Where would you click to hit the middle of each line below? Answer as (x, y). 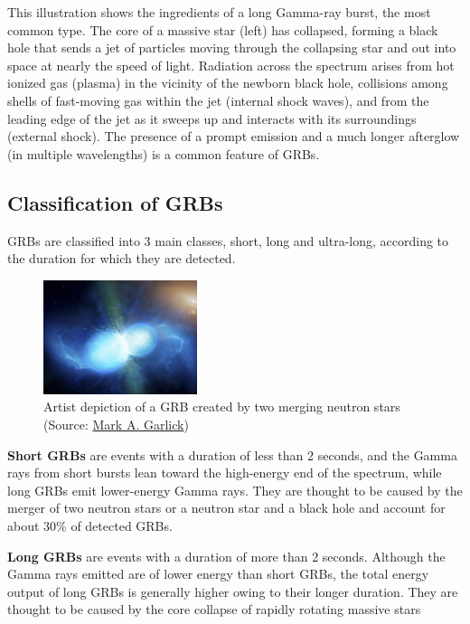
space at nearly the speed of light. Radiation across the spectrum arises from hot (231, 65)
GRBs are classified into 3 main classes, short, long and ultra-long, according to (228, 240)
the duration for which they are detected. (122, 258)
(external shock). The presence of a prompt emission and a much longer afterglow (234, 136)
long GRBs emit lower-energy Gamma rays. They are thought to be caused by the (235, 490)
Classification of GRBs (115, 202)
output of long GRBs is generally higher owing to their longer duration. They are (233, 591)
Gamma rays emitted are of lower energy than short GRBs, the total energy (218, 574)
